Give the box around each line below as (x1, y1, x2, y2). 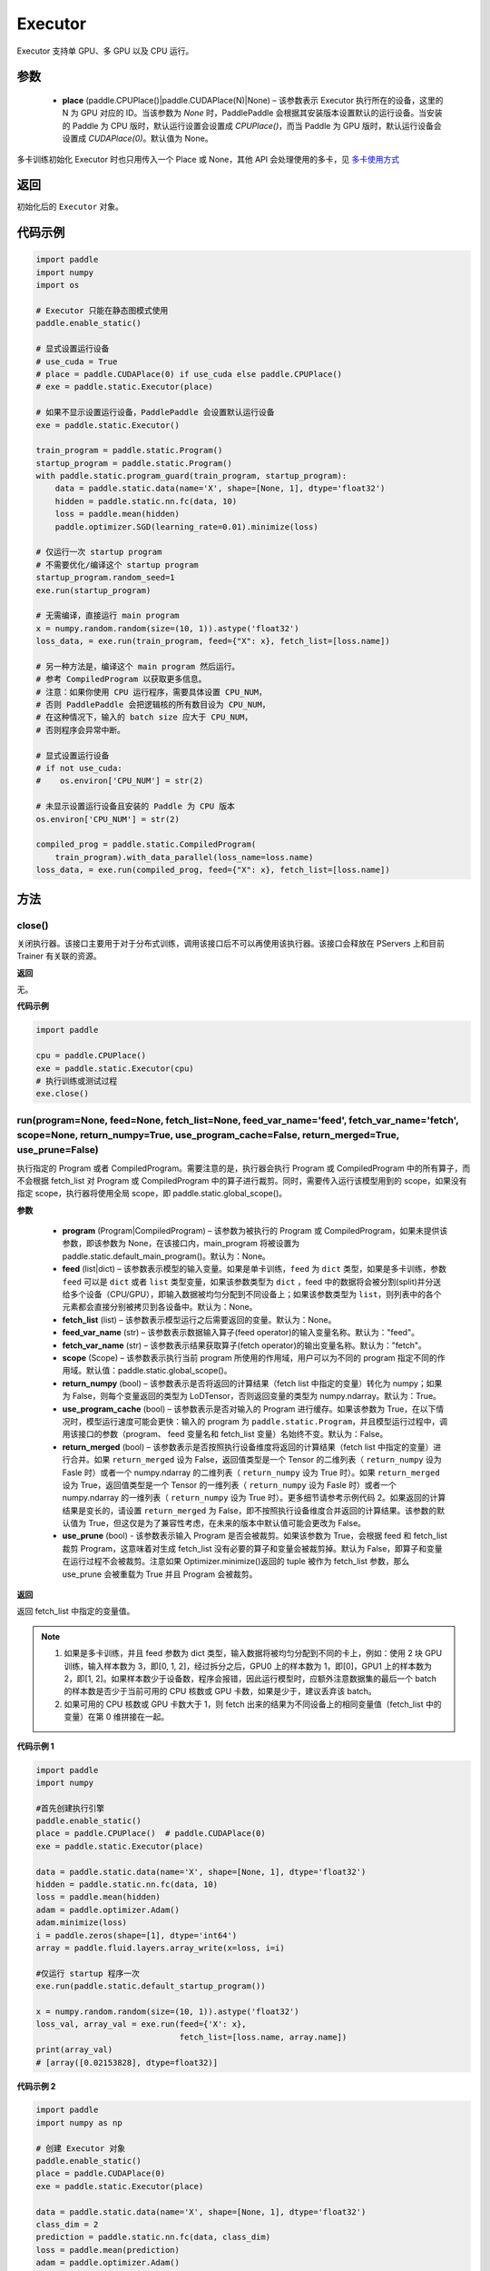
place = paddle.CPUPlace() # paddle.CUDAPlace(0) (35, 1829, 267, 1839)
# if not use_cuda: (35, 763, 122, 774)
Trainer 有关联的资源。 (16, 950, 102, 962)
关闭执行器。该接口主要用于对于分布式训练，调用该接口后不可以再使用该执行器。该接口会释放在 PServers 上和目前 (16, 937, 445, 948)
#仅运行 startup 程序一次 (35, 1968, 140, 1978)
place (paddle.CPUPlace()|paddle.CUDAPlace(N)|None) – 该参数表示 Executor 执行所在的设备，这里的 (62, 94, 444, 105)
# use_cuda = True (35, 356, 118, 367)
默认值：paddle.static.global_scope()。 (85, 1365, 232, 1376)
